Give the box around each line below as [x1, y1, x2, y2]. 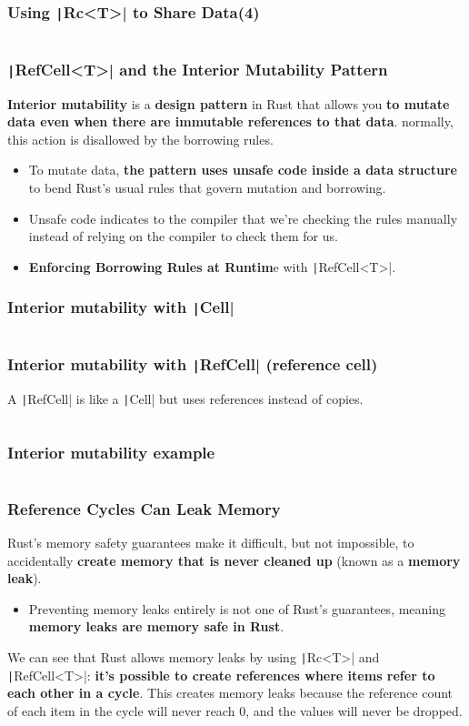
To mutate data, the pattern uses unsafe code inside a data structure [28, 160, 457, 179]
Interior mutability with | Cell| [7, 296, 234, 318]
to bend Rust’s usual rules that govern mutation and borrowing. [28, 177, 386, 197]
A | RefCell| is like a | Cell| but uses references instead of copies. [7, 388, 364, 408]
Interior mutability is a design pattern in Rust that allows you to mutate [7, 94, 450, 113]
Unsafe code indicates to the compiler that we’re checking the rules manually [28, 208, 458, 227]
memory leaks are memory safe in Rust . [28, 617, 284, 636]
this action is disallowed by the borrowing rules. [7, 129, 274, 148]
